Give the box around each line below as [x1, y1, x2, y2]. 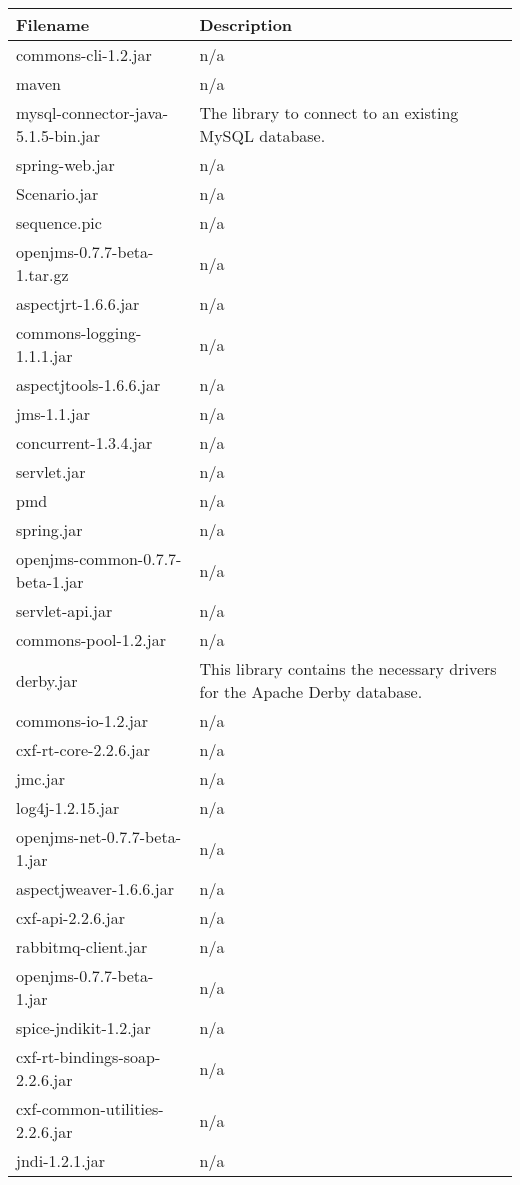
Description [199, 13, 293, 36]
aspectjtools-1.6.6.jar [16, 373, 161, 396]
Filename [16, 13, 90, 36]
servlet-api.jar [16, 599, 113, 622]
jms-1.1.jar [16, 402, 90, 425]
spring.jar [16, 518, 83, 541]
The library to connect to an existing [199, 101, 459, 124]
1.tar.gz [16, 263, 69, 286]
